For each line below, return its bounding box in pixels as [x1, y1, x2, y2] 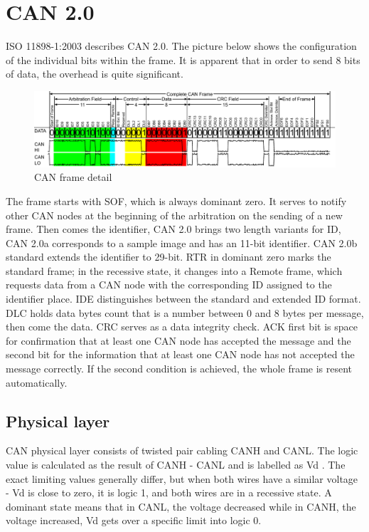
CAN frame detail [34, 169, 112, 184]
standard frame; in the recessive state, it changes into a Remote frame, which [6, 263, 343, 278]
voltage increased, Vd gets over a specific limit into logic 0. [6, 513, 262, 528]
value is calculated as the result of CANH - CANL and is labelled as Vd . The [6, 457, 346, 472]
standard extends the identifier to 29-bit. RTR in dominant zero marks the [6, 249, 331, 264]
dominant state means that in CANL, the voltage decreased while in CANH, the [6, 499, 356, 513]
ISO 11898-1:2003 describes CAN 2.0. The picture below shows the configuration [6, 38, 357, 53]
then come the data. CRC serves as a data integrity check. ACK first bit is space [6, 319, 358, 334]
